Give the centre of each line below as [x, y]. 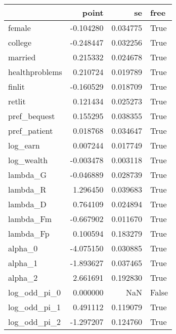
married [22, 57]
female [19, 28]
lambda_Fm [30, 219]
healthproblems [35, 72]
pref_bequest [32, 116]
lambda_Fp [29, 233]
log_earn [24, 145]
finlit [16, 86]
